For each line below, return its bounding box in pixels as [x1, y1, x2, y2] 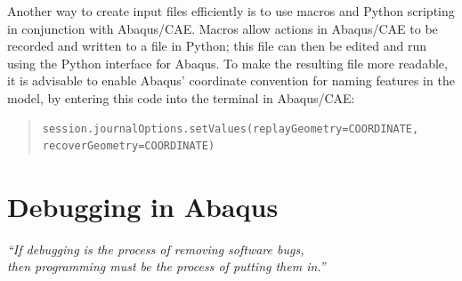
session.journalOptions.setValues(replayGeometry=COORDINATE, [42, 122, 419, 135]
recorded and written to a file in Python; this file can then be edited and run [7, 36, 427, 55]
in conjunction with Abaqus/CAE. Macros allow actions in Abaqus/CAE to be [7, 19, 438, 37]
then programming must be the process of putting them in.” [7, 257, 326, 276]
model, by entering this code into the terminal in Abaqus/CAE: [7, 88, 355, 107]
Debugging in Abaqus [7, 188, 279, 224]
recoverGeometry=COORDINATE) [42, 140, 215, 153]
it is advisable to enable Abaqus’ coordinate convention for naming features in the [7, 71, 455, 90]
